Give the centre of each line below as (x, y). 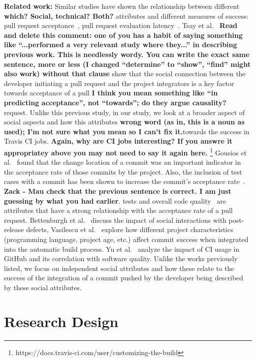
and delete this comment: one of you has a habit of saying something (123, 35)
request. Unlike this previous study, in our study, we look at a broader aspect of (125, 112)
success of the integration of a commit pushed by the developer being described (124, 278)
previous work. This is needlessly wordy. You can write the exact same (127, 54)
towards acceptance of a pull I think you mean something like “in (111, 93)
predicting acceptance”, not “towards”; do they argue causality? (115, 102)
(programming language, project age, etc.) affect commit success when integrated (126, 239)
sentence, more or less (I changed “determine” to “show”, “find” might (127, 64)
